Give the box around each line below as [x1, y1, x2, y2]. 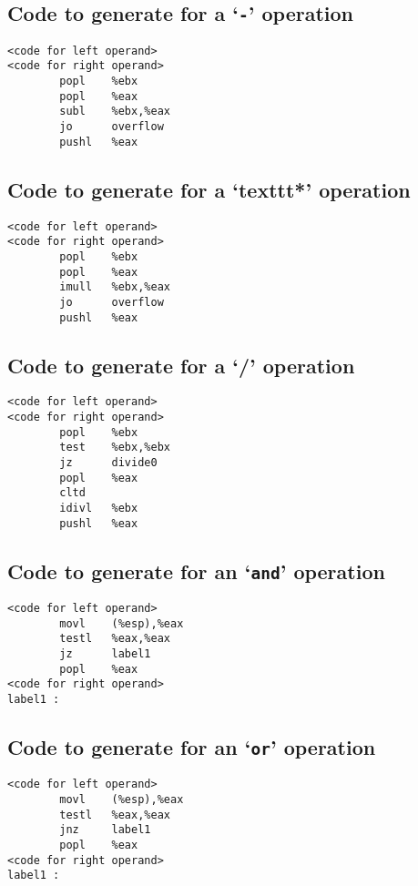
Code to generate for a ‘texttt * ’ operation [7, 175, 411, 203]
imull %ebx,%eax [59, 280, 170, 294]
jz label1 [59, 647, 151, 661]
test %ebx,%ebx [59, 441, 170, 454]
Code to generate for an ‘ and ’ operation [7, 556, 385, 585]
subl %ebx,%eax [59, 105, 170, 118]
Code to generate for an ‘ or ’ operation [7, 733, 376, 761]
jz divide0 [59, 456, 158, 469]
